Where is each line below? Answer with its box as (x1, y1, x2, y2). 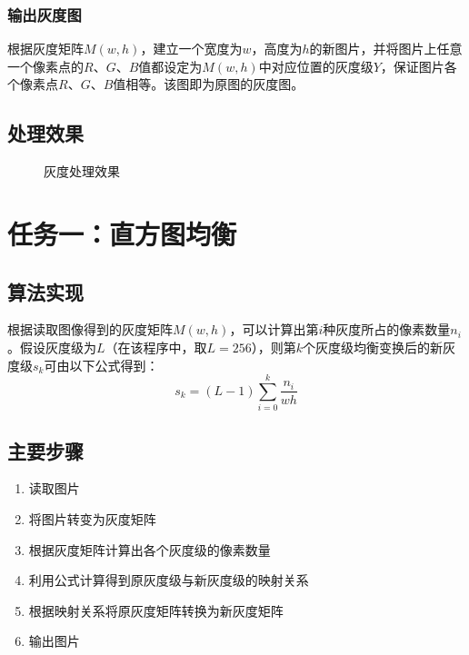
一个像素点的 (7, 56, 84, 75)
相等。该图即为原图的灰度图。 (125, 74, 304, 94)
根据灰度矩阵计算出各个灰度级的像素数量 (28, 540, 271, 559)
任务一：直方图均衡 (7, 214, 237, 252)
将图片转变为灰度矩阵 (28, 510, 156, 529)
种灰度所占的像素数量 (323, 320, 451, 339)
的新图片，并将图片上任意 (309, 39, 463, 58)
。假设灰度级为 (7, 337, 96, 356)
